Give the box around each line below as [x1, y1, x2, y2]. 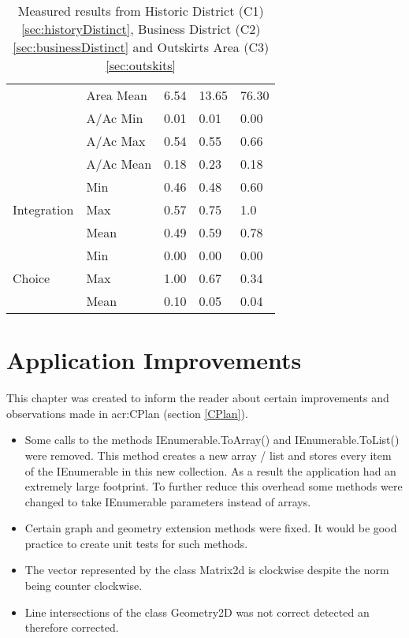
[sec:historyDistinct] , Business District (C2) [20, 20, 261, 38]
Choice [13, 269, 50, 287]
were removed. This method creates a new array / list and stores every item [24, 446, 392, 463]
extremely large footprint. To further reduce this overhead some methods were [24, 478, 403, 494]
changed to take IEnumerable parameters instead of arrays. [24, 493, 311, 509]
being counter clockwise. [24, 577, 143, 594]
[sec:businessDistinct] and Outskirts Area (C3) [13, 38, 270, 56]
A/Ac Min [86, 109, 143, 127]
